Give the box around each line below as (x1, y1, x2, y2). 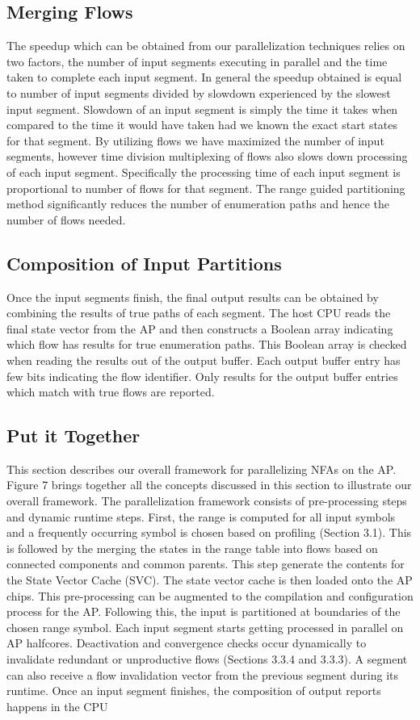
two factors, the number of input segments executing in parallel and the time (6, 52, 388, 69)
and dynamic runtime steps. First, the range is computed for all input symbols (6, 508, 396, 525)
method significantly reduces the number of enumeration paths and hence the (6, 195, 390, 212)
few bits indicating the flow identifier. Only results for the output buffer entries (6, 367, 398, 384)
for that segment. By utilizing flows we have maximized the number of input (6, 132, 384, 149)
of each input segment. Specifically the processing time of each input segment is (6, 163, 401, 180)
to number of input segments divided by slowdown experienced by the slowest (6, 84, 391, 101)
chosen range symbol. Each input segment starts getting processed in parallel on (6, 618, 404, 635)
